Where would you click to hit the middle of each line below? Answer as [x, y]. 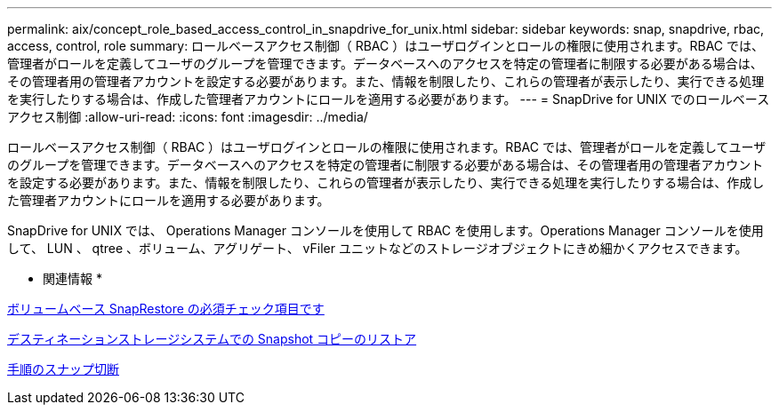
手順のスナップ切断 [63, 369]
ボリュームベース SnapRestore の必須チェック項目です [166, 309]
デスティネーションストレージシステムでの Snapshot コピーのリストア [212, 339]
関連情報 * [72, 278]
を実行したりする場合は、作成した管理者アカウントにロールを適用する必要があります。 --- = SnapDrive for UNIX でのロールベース [389, 99]
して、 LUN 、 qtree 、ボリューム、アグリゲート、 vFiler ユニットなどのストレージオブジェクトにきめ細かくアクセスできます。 [377, 248]
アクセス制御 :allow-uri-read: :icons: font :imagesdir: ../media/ [188, 117]
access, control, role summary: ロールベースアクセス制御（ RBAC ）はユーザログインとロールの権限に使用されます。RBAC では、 [385, 46]
